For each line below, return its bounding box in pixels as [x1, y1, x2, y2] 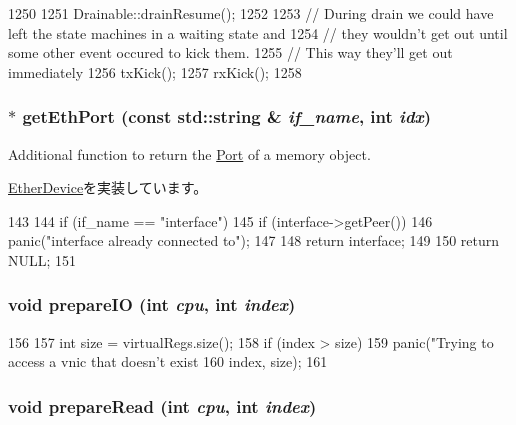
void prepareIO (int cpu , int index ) [8, 292, 296, 317]
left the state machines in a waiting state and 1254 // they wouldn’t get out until [8, 22, 508, 43]
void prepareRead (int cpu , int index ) [8, 393, 317, 418]
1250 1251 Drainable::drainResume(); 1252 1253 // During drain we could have [8, 3, 494, 23]
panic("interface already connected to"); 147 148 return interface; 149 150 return [8, 230, 500, 251]
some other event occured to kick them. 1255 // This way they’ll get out [8, 42, 453, 63]
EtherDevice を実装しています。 [8, 177, 208, 198]
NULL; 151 [8, 249, 77, 270]
